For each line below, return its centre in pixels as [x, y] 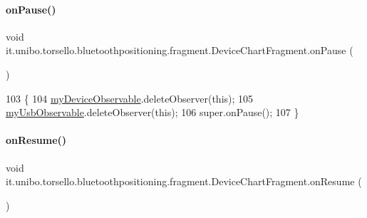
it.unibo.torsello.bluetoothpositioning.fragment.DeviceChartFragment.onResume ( [184, 181]
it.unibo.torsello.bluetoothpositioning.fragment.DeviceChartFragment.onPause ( [180, 50]
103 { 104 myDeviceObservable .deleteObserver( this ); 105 [130, 98]
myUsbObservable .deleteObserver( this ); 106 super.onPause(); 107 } [153, 112]
